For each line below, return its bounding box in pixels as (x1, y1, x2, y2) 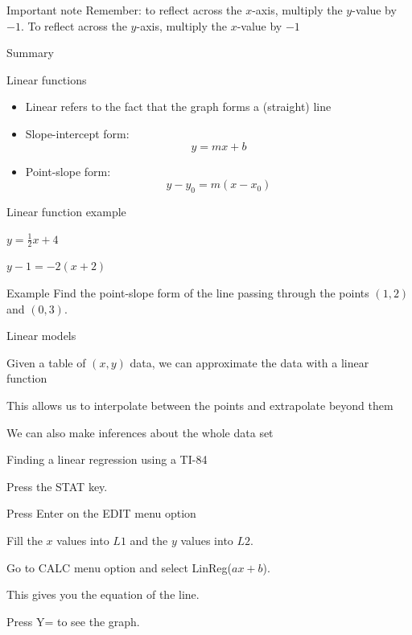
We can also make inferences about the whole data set (6, 424, 274, 440)
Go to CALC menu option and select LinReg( (6, 559, 232, 576)
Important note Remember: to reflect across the (6, 2, 242, 18)
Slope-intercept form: (25, 125, 130, 141)
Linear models (6, 327, 76, 344)
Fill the (6, 531, 43, 548)
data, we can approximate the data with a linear (130, 354, 369, 371)
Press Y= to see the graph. (6, 612, 140, 629)
